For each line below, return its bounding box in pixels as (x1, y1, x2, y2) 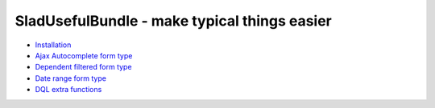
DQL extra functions (35, 85, 102, 94)
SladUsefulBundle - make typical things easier (14, 12, 332, 30)
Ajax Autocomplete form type (35, 50, 133, 60)
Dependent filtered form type (35, 62, 132, 72)
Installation (35, 40, 72, 50)
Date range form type (35, 73, 106, 83)
